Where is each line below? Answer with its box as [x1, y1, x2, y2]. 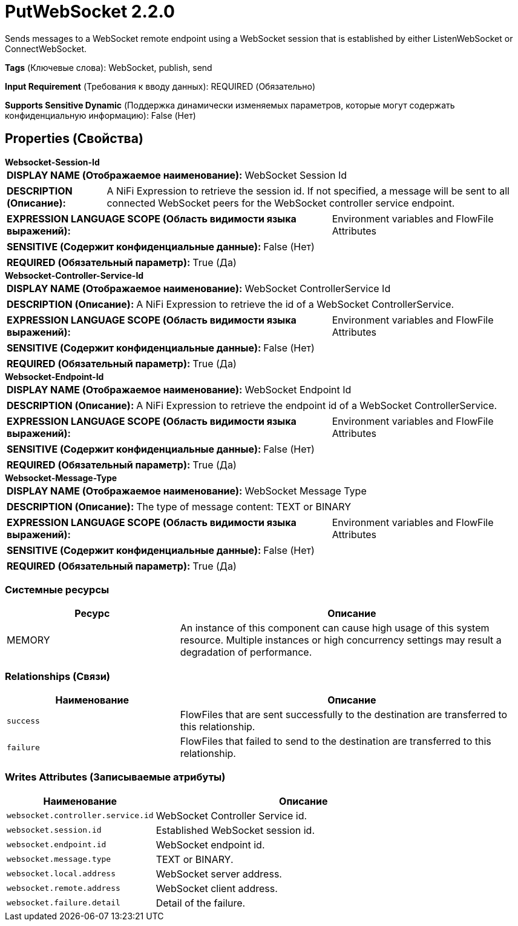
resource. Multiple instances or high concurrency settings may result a [180, 634, 502, 647]
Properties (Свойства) [5, 131, 143, 147]
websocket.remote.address [7, 884, 120, 893]
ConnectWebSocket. [5, 43, 87, 54]
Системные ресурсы [5, 583, 110, 596]
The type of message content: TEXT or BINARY [136, 500, 352, 513]
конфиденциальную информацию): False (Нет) [5, 110, 196, 121]
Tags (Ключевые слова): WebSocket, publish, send [5, 62, 212, 73]
